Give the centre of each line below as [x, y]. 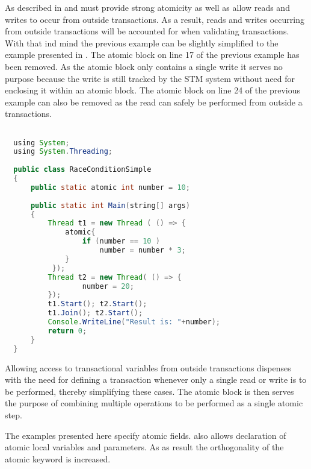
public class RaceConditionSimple [82, 170]
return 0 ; [67, 331]
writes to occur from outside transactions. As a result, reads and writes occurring [155, 19]
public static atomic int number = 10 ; [110, 187]
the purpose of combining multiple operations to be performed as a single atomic [154, 403]
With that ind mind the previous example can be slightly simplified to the [142, 42]
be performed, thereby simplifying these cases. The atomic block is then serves [149, 391]
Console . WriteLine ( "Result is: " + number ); [134, 322]
